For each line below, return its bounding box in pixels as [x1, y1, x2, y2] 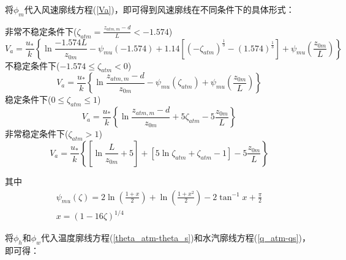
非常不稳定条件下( [5, 24, 77, 37]
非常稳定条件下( [5, 127, 69, 140]
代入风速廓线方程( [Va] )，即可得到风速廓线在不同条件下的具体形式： [24, 3, 295, 15]
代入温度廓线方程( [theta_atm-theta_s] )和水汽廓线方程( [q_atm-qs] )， [40, 231, 310, 244]
